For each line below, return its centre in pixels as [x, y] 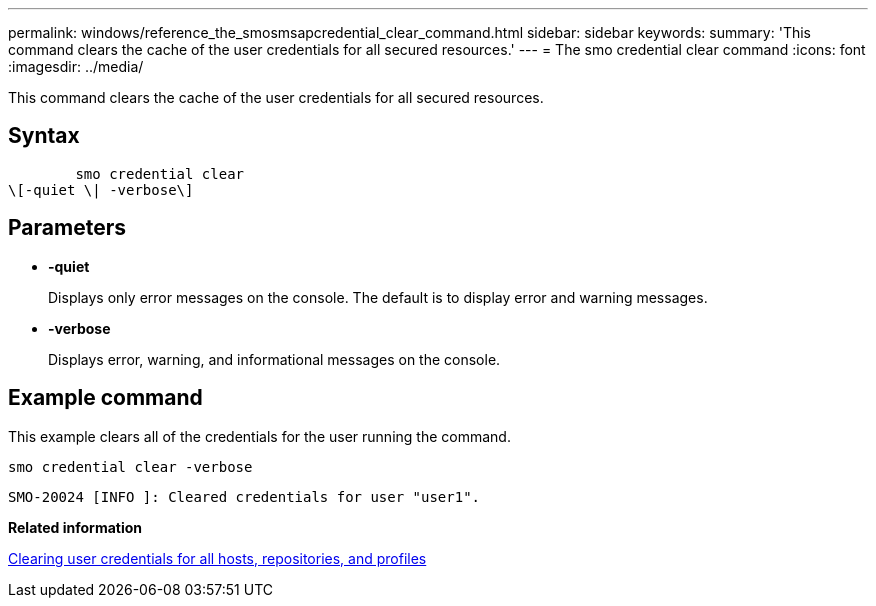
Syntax [44, 136]
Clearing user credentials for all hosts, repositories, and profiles [217, 558]
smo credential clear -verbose [130, 466]
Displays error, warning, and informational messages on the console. [274, 359]
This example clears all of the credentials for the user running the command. [259, 436]
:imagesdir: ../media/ [76, 66]
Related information [75, 527]
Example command [105, 398]
